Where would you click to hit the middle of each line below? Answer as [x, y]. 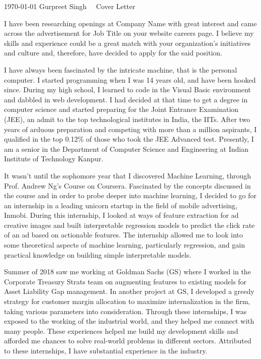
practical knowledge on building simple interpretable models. [98, 254]
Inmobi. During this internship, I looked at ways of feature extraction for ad [121, 215]
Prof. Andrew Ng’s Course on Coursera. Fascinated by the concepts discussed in [127, 185]
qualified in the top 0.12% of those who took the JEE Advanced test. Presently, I [129, 139]
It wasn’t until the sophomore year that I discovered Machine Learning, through [128, 175]
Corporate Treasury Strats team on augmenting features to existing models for [125, 281]
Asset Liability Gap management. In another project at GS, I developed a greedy [129, 291]
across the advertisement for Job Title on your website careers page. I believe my [129, 33]
